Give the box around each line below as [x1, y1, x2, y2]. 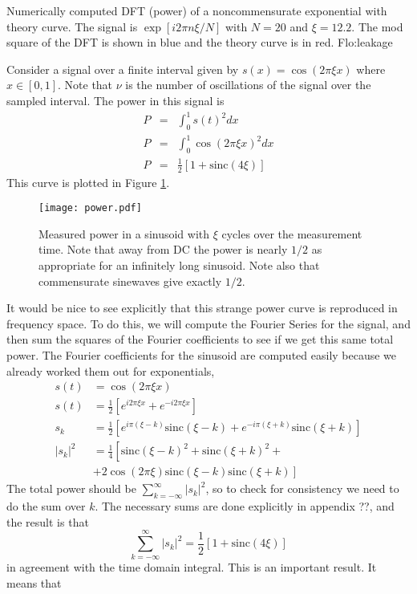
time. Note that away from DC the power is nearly [38, 241, 288, 258]
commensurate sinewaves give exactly [38, 272, 222, 289]
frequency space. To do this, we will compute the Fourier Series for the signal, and [6, 315, 411, 332]
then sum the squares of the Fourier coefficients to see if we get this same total [6, 331, 394, 348]
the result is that [6, 513, 89, 530]
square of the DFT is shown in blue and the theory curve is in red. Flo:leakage [6, 34, 393, 51]
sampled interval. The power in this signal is [6, 92, 225, 108]
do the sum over [6, 498, 86, 515]
